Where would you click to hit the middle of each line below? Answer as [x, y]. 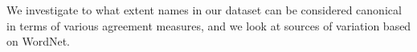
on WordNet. [39, 41]
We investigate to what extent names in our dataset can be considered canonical [204, 10]
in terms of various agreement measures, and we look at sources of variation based [209, 25]
